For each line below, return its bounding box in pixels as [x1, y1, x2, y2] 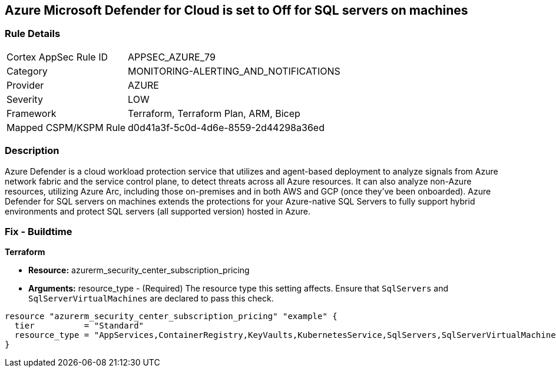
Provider [6, 79, 44, 91]
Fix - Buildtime [5, 225, 72, 237]
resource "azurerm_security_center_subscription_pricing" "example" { [5, 311, 337, 321]
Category [6, 65, 48, 77]
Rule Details [5, 28, 61, 40]
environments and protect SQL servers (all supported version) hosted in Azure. [5, 206, 311, 216]
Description [5, 145, 59, 157]
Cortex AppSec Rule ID [6, 51, 108, 63]
